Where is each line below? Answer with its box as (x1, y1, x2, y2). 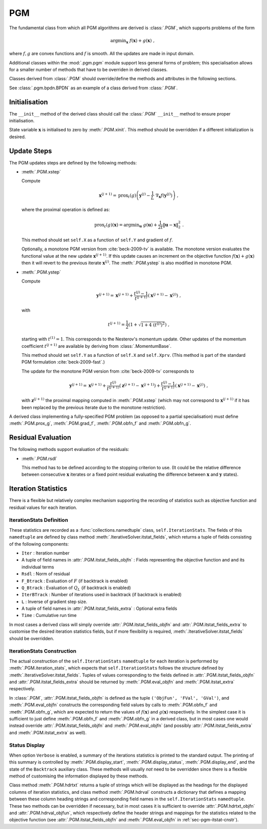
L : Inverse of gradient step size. (21, 599, 88, 605)
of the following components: (9, 541, 69, 547)
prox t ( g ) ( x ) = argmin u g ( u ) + (94, 222, 158, 229)
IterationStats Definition (9, 517, 69, 524)
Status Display (9, 742, 45, 749)
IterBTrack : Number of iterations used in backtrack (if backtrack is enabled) (21, 592, 182, 598)
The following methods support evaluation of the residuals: (9, 446, 130, 452)
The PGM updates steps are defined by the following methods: (9, 160, 137, 166)
